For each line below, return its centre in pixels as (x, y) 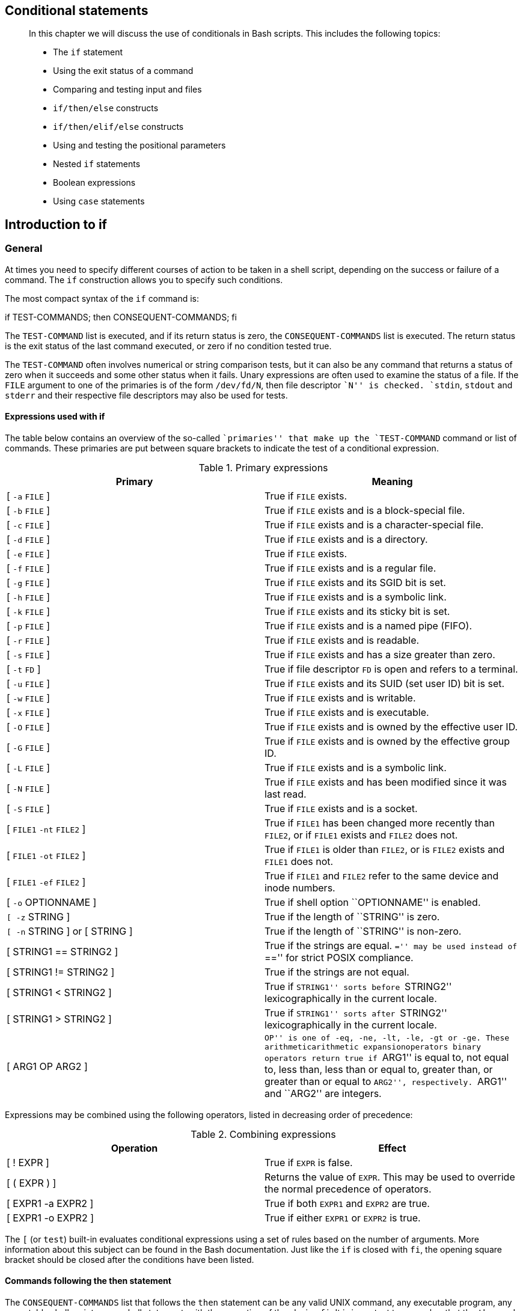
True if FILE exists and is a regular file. (350, 568)
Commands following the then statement (88, 1281)
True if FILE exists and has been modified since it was (386, 782)
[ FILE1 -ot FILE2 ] (46, 855)
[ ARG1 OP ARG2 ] (47, 1066)
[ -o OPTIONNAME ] (52, 902)
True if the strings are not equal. (337, 972)
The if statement (88, 52)
